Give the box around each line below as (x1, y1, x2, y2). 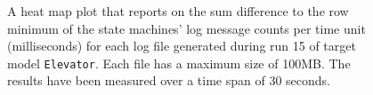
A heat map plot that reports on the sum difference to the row (7, 2, 349, 20)
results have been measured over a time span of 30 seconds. (7, 71, 330, 90)
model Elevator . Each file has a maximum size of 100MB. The (7, 53, 351, 72)
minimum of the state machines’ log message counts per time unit (7, 19, 366, 37)
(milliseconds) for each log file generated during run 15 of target (7, 36, 356, 55)
